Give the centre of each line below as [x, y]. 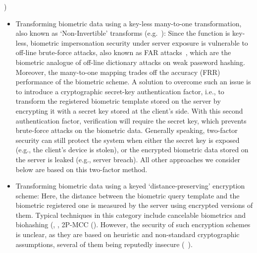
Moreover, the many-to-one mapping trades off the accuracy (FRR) [118, 72]
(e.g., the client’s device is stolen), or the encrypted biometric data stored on [132, 150]
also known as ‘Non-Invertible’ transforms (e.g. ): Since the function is [123, 33]
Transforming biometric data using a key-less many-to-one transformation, [128, 23]
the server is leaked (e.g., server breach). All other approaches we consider [128, 159]
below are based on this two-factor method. [81, 169]
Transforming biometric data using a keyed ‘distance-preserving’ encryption [130, 186]
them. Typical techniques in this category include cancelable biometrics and [131, 215]
